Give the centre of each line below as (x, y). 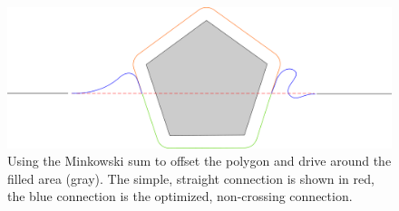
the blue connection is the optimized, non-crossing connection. (180, 196)
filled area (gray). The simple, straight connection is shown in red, (191, 178)
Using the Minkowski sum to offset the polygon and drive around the (199, 161)
